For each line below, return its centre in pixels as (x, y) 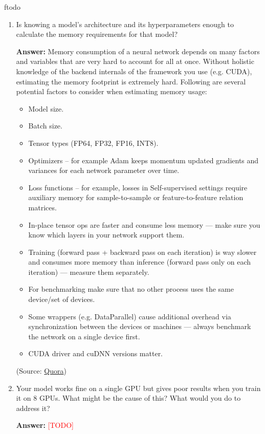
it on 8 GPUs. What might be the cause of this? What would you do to (128, 398)
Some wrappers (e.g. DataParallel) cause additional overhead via (130, 316)
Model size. (46, 108)
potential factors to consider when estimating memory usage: (112, 91)
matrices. (42, 207)
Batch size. (45, 126)
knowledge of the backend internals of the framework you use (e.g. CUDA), (134, 71)
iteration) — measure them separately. (89, 272)
